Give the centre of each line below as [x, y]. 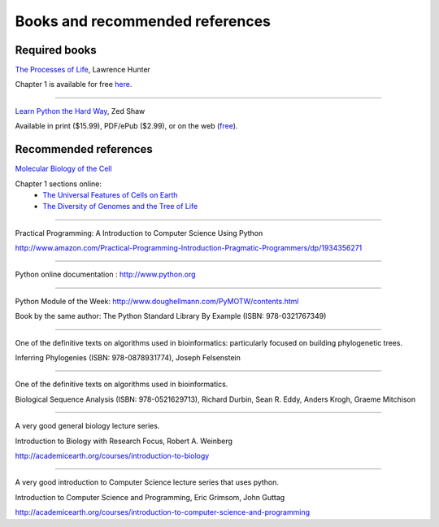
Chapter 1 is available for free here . [74, 85]
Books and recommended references [143, 21]
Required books [56, 50]
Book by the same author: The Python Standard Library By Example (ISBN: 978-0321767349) [171, 316]
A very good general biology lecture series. [87, 426]
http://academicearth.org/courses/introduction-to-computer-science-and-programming [163, 512]
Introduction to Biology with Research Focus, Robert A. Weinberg [124, 441]
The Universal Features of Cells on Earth [110, 194]
